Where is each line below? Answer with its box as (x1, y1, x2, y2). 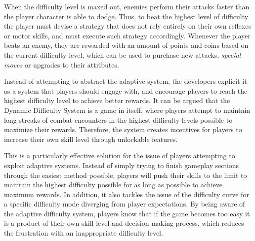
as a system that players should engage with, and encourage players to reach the (4, 85, 248, 96)
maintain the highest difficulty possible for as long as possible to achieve (4, 179, 222, 190)
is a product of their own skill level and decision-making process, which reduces (4, 218, 244, 228)
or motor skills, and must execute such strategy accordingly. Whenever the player (4, 30, 251, 40)
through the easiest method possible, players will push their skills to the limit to (4, 170, 247, 180)
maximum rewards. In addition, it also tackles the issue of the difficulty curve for (4, 189, 249, 199)
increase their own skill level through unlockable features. (4, 134, 178, 144)
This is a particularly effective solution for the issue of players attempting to (4, 150, 235, 161)
